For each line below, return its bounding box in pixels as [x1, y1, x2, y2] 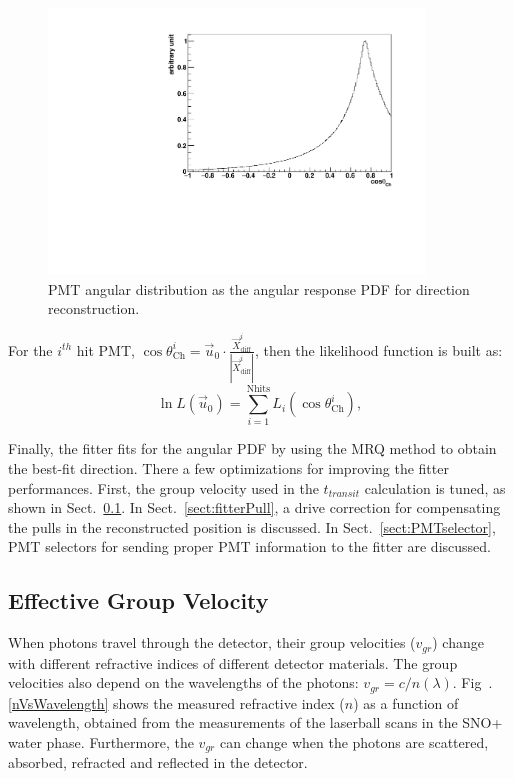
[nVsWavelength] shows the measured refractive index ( [8, 692, 345, 713]
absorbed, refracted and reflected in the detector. [8, 752, 308, 773]
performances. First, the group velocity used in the [8, 477, 319, 498]
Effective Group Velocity [8, 585, 269, 616]
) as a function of [353, 692, 459, 713]
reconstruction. [48, 298, 140, 319]
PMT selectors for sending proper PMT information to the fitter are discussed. [8, 536, 491, 557]
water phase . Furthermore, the [8, 731, 194, 752]
